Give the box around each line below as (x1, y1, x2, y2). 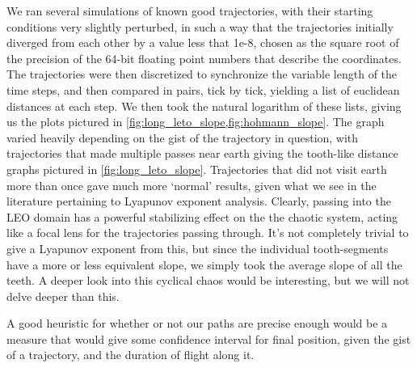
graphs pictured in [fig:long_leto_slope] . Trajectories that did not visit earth (6, 160, 387, 177)
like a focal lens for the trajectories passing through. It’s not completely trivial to (6, 224, 409, 241)
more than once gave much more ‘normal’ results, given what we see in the (6, 176, 377, 193)
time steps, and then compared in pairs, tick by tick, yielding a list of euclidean (6, 81, 400, 98)
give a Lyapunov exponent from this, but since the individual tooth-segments (6, 239, 389, 256)
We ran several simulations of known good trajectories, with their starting (6, 2, 373, 19)
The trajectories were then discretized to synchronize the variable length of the (6, 66, 398, 82)
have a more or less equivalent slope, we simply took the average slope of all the (6, 256, 402, 273)
